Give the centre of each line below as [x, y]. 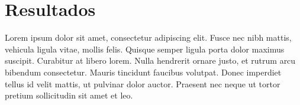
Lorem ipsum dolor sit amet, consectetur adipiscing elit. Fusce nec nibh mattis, [148, 37]
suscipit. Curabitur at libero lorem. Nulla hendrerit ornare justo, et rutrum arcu [150, 60]
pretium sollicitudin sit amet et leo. [69, 95]
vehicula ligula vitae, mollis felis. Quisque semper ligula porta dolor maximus [145, 49]
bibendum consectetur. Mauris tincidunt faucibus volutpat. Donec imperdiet [143, 72]
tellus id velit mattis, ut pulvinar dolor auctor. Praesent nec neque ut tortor [143, 83]
